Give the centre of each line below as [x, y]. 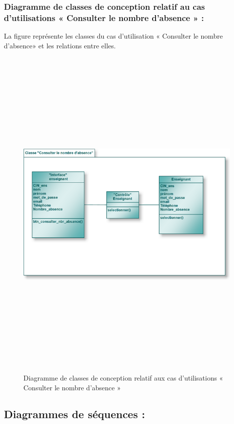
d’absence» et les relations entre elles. [60, 45]
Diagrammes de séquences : [75, 414]
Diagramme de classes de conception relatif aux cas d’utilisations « [123, 378]
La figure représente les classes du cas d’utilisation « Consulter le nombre [113, 36]
